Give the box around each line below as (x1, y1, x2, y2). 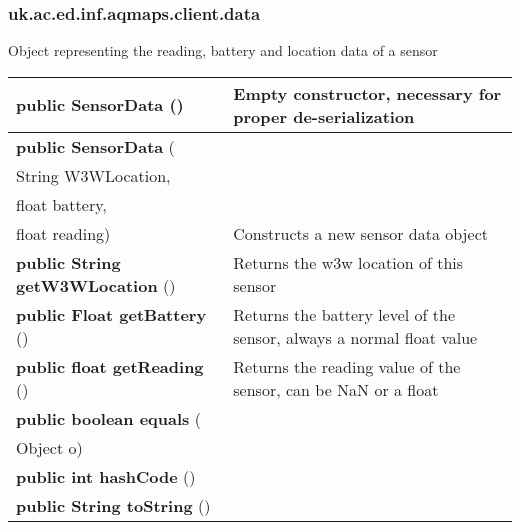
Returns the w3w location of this (233, 250, 464, 274)
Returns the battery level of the (233, 302, 456, 326)
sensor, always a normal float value (233, 325, 478, 349)
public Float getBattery (16, 302, 207, 326)
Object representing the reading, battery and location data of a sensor (8, 40, 438, 61)
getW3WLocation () (16, 273, 176, 297)
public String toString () (16, 493, 211, 517)
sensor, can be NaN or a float (233, 377, 439, 401)
